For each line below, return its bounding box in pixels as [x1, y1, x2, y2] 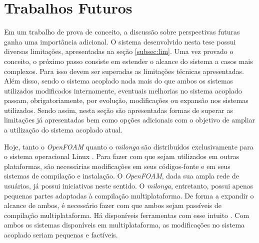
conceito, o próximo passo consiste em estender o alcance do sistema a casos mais [4, 55, 253, 66]
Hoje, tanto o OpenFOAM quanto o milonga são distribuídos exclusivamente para [4, 141, 253, 151]
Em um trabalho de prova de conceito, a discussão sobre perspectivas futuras [4, 26, 240, 37]
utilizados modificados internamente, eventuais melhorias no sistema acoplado [4, 85, 242, 95]
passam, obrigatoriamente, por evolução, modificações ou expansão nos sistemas [4, 95, 248, 105]
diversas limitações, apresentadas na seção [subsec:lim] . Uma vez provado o [4, 46, 233, 56]
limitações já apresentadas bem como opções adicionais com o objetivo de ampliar [4, 114, 255, 125]
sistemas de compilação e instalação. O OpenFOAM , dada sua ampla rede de [4, 170, 239, 181]
